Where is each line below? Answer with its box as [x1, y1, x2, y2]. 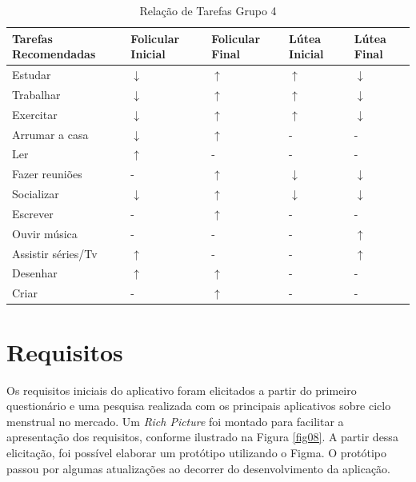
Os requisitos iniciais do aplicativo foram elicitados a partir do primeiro [6, 381, 357, 398]
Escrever [12, 205, 54, 221]
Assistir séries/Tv [12, 245, 98, 261]
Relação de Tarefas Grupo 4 [139, 2, 277, 18]
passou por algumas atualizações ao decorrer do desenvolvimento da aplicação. [6, 460, 391, 476]
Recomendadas [12, 46, 96, 62]
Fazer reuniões [12, 165, 82, 182]
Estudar [12, 66, 51, 83]
